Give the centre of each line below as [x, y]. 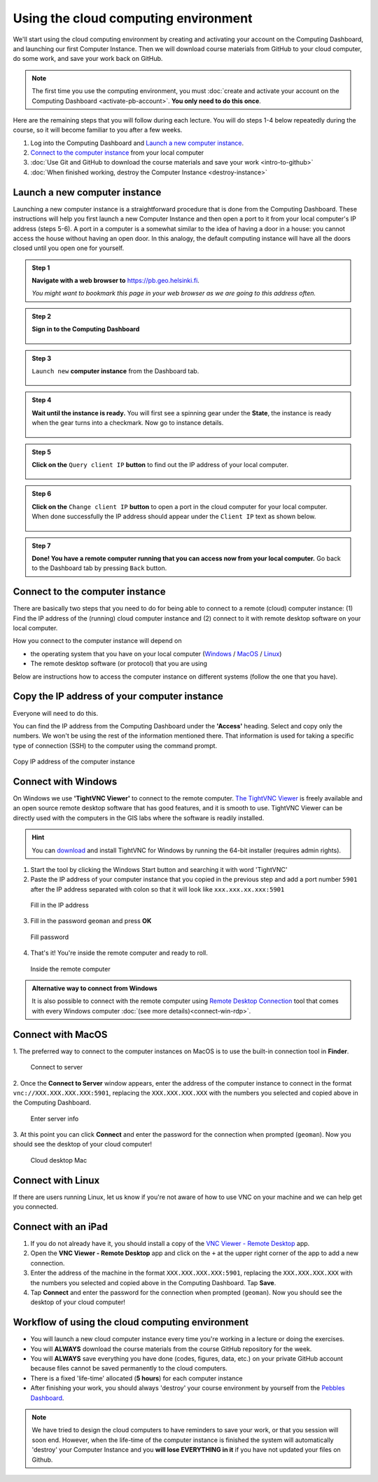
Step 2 [42, 316]
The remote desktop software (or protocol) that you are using [119, 664]
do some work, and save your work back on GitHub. [88, 59]
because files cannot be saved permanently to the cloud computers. [129, 1369]
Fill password [50, 937]
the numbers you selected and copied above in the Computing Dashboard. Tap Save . [153, 1282]
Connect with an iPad [61, 1227]
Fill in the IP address [59, 905]
